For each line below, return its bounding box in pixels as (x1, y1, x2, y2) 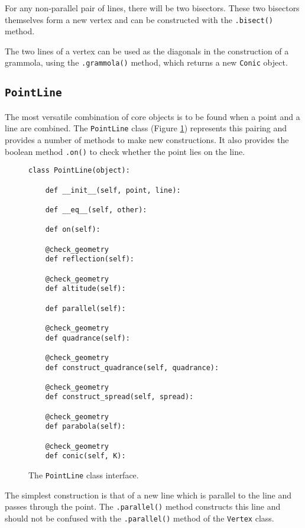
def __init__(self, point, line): (45, 186, 181, 195)
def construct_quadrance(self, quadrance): (45, 363, 219, 372)
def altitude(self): (45, 284, 126, 293)
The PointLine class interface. (28, 469, 139, 481)
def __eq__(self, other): (45, 206, 147, 214)
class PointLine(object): (28, 166, 130, 175)
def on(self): (45, 225, 100, 234)
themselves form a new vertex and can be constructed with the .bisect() (5, 13, 274, 25)
